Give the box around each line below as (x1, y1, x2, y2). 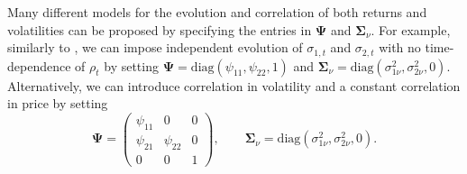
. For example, (371, 20, 451, 39)
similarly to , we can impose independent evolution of (7, 38, 303, 57)
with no (379, 38, 421, 57)
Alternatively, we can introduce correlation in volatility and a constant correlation (7, 76, 461, 95)
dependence (7, 56, 71, 75)
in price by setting (7, 94, 108, 113)
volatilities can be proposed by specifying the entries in (7, 20, 312, 39)
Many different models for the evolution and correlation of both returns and (7, 3, 427, 21)
